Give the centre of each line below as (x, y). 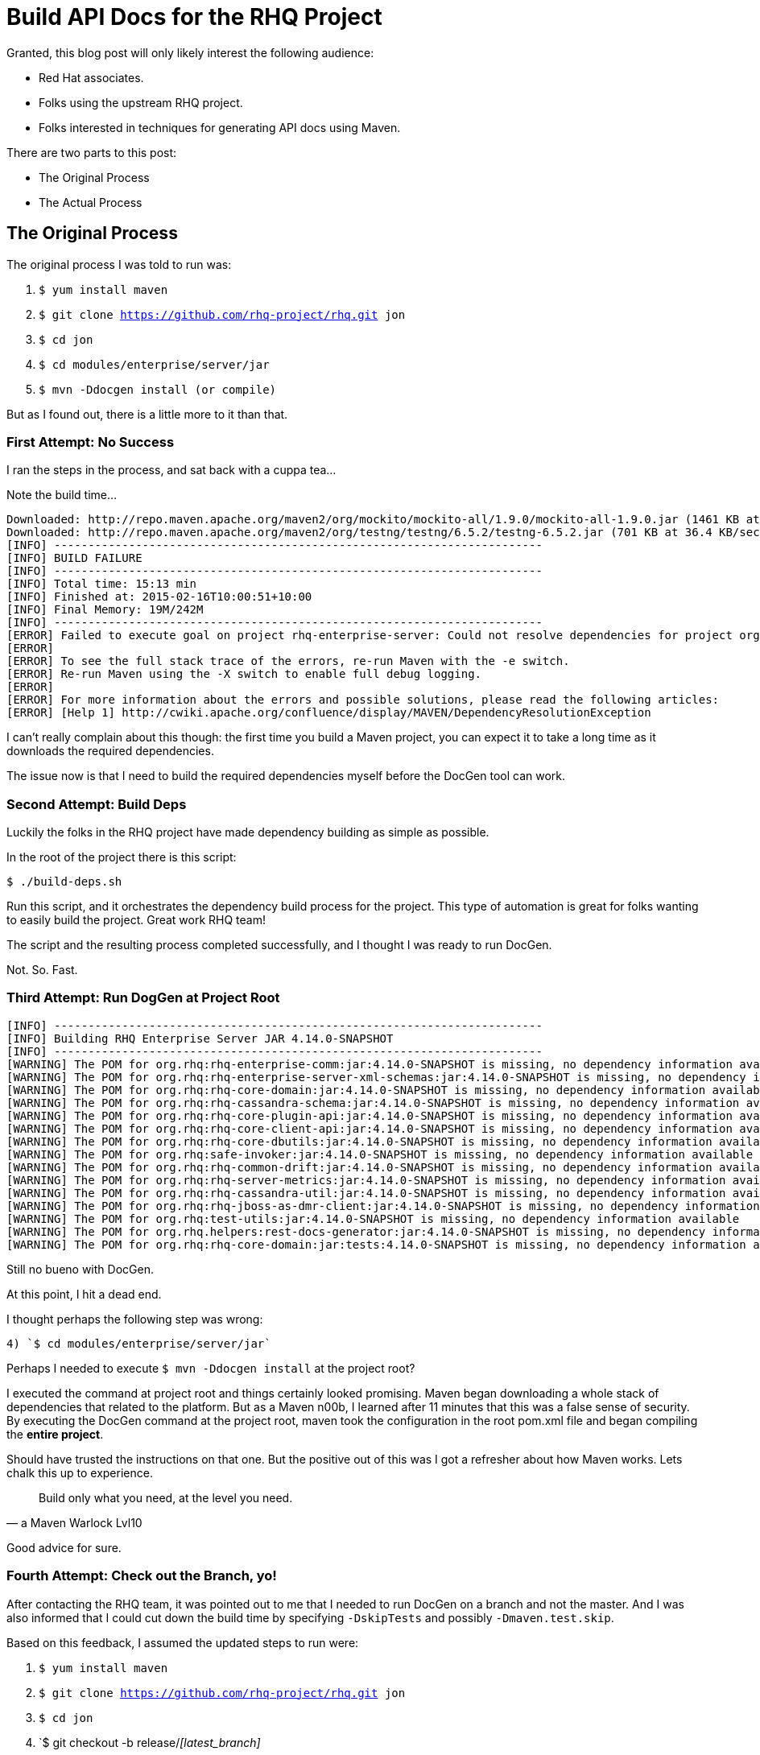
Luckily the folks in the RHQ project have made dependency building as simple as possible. (248, 832)
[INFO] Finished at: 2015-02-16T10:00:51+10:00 (159, 597)
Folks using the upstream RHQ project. (141, 102)
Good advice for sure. (64, 1547)
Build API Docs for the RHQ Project (194, 17)
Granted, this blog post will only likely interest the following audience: (190, 52)
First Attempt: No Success (91, 442)
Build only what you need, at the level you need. (166, 1497)
